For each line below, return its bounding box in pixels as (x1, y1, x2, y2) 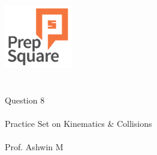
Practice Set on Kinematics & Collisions (5, 117, 152, 129)
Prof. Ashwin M (5, 140, 64, 153)
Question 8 (5, 93, 45, 106)
